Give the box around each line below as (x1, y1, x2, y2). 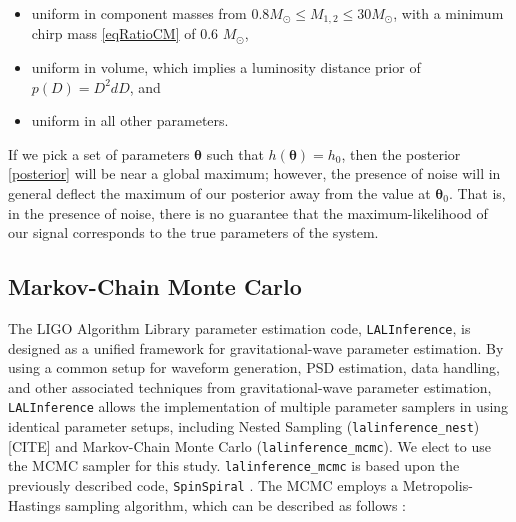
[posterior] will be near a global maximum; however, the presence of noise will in (8, 163, 501, 184)
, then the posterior (341, 143, 461, 164)
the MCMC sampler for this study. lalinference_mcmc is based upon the (8, 455, 460, 476)
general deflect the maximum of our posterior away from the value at (8, 183, 431, 204)
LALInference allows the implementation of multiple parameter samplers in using (8, 396, 509, 417)
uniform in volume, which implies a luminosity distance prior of (31, 57, 421, 78)
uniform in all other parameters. (31, 110, 229, 131)
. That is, (448, 183, 506, 204)
